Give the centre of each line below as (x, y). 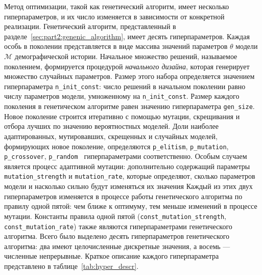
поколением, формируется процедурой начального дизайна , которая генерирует (127, 66)
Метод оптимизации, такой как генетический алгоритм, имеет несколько (117, 6)
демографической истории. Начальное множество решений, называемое (126, 56)
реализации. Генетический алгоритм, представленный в (90, 26)
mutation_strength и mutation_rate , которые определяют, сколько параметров (130, 176)
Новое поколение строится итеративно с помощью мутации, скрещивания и (122, 116)
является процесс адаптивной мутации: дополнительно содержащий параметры (127, 166)
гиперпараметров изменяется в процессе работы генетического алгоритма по (123, 196)
